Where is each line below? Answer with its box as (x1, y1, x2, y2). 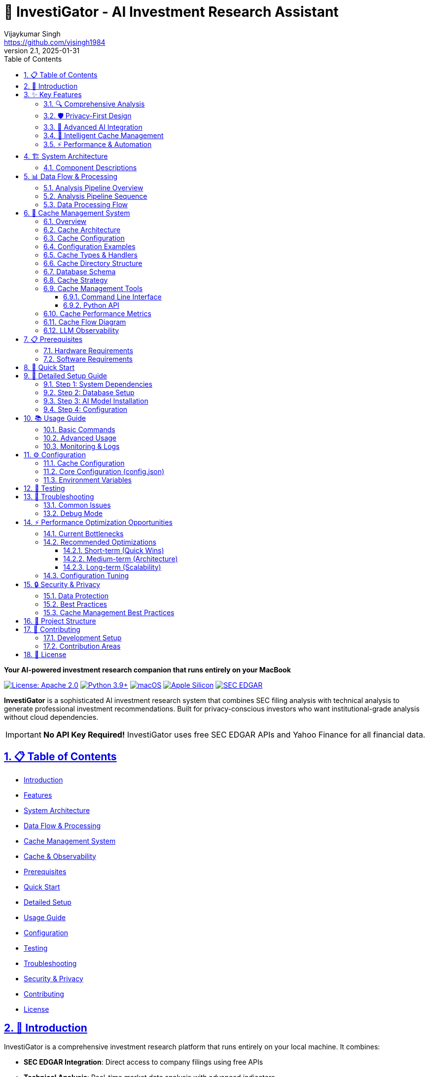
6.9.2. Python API (63, 300, 119, 309)
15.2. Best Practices (43, 599, 107, 608)
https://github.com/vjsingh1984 (4, 37, 106, 46)
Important (5, 729, 41, 740)
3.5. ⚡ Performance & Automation (43, 140, 152, 149)
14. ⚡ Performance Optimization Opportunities (24, 518, 173, 526)
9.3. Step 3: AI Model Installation (43, 396, 148, 405)
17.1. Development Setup (43, 633, 122, 642)
